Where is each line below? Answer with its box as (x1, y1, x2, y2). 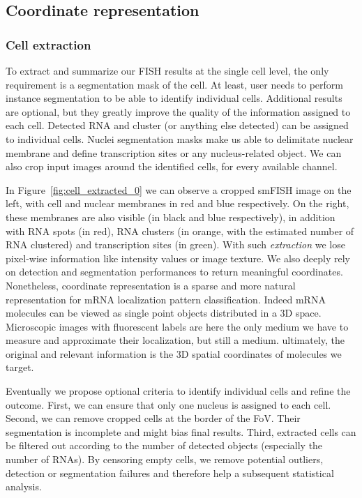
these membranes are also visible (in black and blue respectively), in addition (6, 209, 335, 224)
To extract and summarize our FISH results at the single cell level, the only (6, 63, 329, 77)
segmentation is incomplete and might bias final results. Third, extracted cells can (6, 424, 356, 439)
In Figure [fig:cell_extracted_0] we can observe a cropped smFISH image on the (6, 182, 352, 197)
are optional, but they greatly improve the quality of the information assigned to (6, 104, 351, 119)
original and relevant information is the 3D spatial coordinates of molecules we (6, 346, 342, 361)
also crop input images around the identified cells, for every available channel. (6, 159, 338, 174)
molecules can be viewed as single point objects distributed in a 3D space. (6, 305, 322, 320)
